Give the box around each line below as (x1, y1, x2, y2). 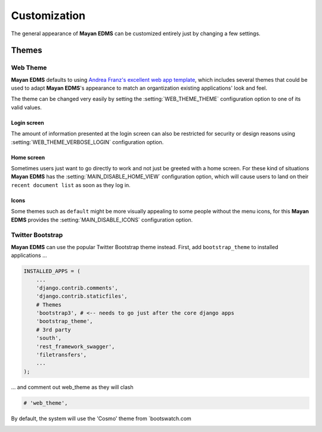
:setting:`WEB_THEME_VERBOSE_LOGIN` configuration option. (11, 138, 164, 146)
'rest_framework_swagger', (36, 343, 116, 350)
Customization (11, 9, 86, 22)
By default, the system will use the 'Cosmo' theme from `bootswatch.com (11, 415, 192, 422)
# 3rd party (36, 326, 72, 333)
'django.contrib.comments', (36, 284, 119, 291)
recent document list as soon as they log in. (11, 181, 131, 188)
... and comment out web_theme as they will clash (11, 383, 134, 391)
